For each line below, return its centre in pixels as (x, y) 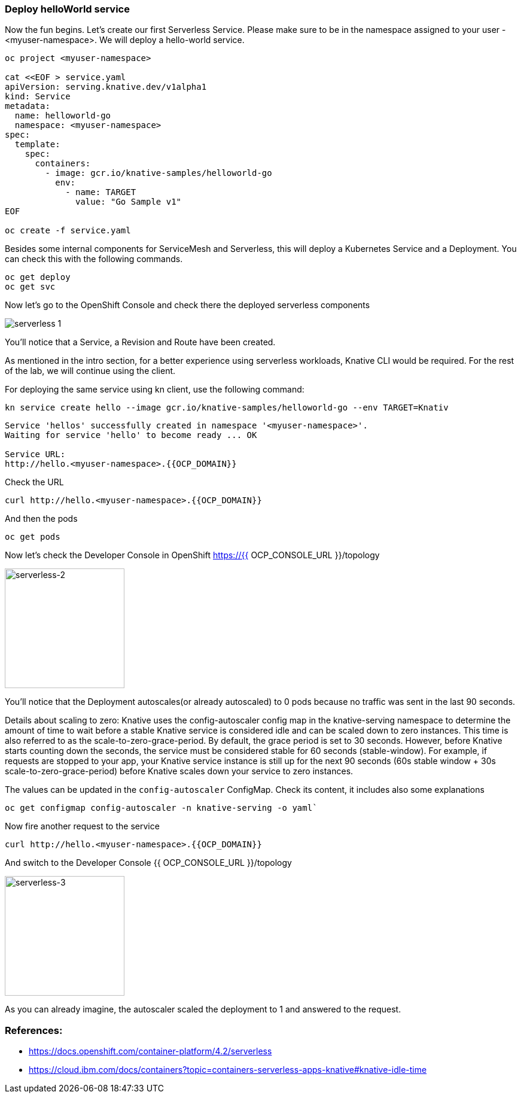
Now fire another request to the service (82, 826)
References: (34, 1030)
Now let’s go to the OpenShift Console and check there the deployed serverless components (188, 305)
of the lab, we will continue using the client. (90, 371)
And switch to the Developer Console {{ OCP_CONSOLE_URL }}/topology (148, 863)
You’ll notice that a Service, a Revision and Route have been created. (140, 342)
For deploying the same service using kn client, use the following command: (155, 390)
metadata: (28, 106)
